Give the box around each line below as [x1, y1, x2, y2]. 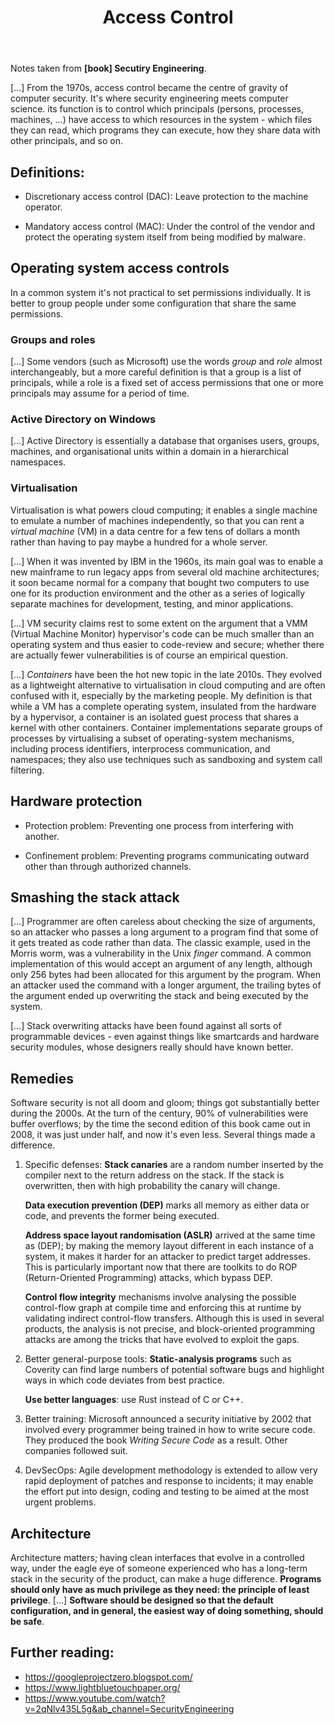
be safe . [10, 1615, 45, 1627]
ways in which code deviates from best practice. [24, 1374, 225, 1386]
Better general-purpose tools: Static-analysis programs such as [24, 1353, 292, 1365]
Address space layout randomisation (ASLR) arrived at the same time [24, 1229, 316, 1241]
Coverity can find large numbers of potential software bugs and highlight [24, 1364, 325, 1376]
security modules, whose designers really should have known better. [10, 1041, 294, 1053]
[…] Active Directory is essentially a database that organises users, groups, [10, 435, 320, 447]
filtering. [10, 764, 45, 776]
